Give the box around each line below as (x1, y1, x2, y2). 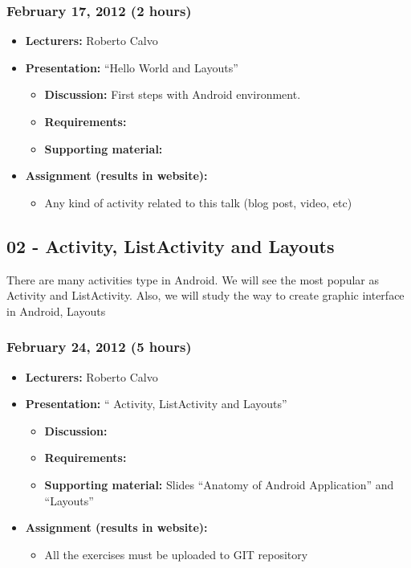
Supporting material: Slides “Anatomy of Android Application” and (44, 476, 394, 492)
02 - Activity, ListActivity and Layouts (6, 233, 335, 258)
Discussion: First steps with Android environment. (44, 86, 301, 103)
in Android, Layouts (6, 302, 106, 319)
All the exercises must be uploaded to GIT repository (44, 546, 308, 562)
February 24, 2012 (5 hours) (6, 337, 192, 357)
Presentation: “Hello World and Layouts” (25, 59, 238, 76)
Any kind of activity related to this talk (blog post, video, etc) (44, 194, 352, 210)
